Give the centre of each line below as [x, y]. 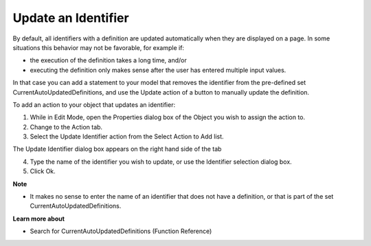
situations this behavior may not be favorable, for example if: [99, 47]
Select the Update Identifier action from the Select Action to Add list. [127, 136]
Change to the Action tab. [66, 127]
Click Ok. [43, 171]
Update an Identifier [71, 18]
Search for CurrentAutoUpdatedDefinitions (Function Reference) [121, 231]
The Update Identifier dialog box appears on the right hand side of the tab [117, 149]
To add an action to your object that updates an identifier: [94, 104]
